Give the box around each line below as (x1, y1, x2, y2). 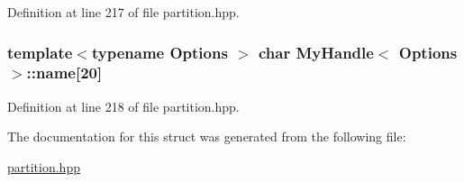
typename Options (91, 41, 228, 63)
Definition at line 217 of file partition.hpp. (7, 3, 240, 21)
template (7, 41, 73, 63)
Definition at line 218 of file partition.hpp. (7, 96, 240, 115)
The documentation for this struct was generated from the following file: (7, 127, 406, 146)
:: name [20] (26, 61, 103, 84)
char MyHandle (259, 41, 374, 63)
